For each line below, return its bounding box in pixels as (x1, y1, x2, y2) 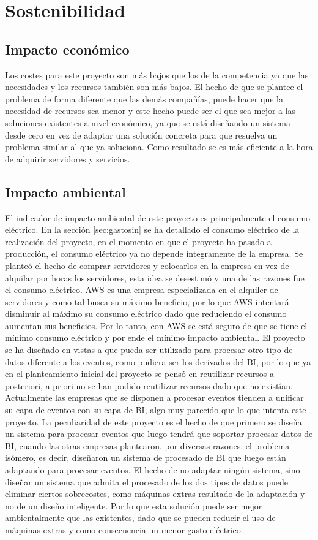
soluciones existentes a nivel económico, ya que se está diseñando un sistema (5, 116, 290, 129)
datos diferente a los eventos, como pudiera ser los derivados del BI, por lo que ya (5, 355, 311, 368)
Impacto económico (5, 39, 130, 58)
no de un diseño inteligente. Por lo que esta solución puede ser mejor (5, 499, 262, 512)
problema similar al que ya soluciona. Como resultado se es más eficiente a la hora (5, 140, 313, 153)
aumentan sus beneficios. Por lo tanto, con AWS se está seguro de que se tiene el (5, 319, 308, 332)
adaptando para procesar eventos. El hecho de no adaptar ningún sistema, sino (5, 463, 300, 476)
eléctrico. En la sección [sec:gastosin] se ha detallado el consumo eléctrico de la (5, 223, 300, 236)
